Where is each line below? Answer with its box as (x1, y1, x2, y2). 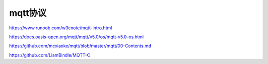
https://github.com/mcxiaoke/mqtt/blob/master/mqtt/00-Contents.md (9, 43, 151, 49)
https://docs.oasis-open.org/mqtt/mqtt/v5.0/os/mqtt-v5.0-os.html (9, 34, 144, 40)
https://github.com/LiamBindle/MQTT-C (9, 52, 91, 58)
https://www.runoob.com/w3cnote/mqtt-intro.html (9, 25, 112, 31)
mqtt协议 (9, 7, 47, 18)
